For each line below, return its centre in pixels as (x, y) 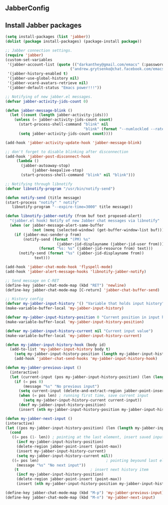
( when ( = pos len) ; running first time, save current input (83, 396)
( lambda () (27, 161)
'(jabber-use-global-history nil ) (43, 79)
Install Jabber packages (43, 25)
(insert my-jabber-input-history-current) (61, 451)
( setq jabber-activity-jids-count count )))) (65, 134)
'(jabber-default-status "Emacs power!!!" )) (54, 88)
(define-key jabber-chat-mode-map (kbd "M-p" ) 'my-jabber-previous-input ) (85, 492)
